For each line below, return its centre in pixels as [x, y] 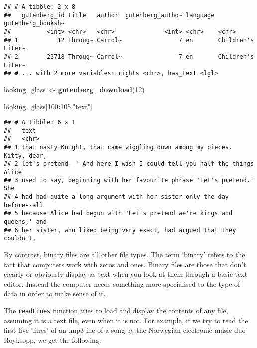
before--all [24, 205]
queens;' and [25, 222]
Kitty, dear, [25, 155]
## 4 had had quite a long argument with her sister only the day [117, 197]
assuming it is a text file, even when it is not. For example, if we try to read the [126, 320]
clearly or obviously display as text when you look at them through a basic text [126, 274]
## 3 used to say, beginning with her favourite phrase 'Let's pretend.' [129, 180]
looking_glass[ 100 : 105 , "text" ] [48, 106]
